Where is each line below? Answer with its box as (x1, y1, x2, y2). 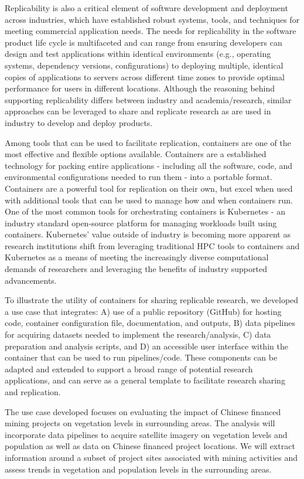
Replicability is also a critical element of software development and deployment (5, 2, 288, 13)
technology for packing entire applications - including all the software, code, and (5, 159, 293, 171)
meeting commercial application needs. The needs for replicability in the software (5, 25, 296, 37)
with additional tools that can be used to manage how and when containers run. (5, 193, 293, 206)
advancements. (5, 274, 57, 286)
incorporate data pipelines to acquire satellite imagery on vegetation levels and (5, 428, 288, 440)
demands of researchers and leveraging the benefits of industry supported (5, 263, 267, 275)
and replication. (5, 386, 61, 398)
